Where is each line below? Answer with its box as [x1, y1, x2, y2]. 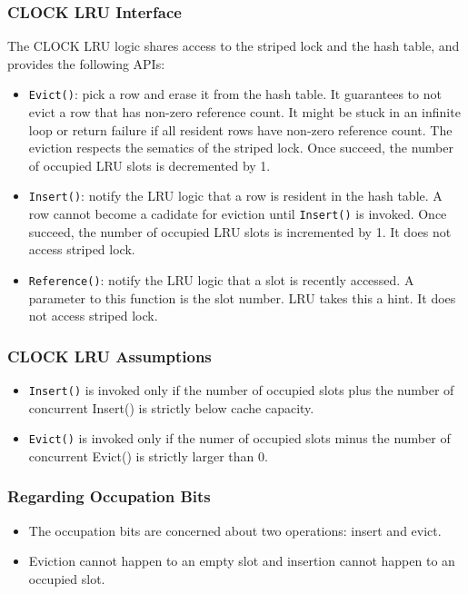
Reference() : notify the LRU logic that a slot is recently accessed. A [28, 270, 414, 289]
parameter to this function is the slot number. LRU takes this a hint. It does [28, 288, 456, 307]
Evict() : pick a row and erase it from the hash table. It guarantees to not [28, 84, 442, 104]
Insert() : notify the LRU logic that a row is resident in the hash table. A [28, 186, 443, 205]
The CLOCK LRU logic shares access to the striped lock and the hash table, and [7, 36, 460, 55]
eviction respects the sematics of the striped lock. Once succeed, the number [28, 138, 453, 157]
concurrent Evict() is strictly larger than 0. [28, 446, 268, 465]
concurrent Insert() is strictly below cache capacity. [28, 398, 314, 417]
